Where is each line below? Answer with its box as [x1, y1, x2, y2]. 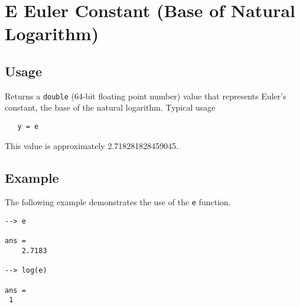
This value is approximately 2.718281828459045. [5, 139, 179, 151]
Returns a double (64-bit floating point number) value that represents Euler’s [5, 89, 286, 102]
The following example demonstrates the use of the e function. [5, 196, 231, 208]
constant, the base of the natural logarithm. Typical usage [5, 101, 216, 114]
